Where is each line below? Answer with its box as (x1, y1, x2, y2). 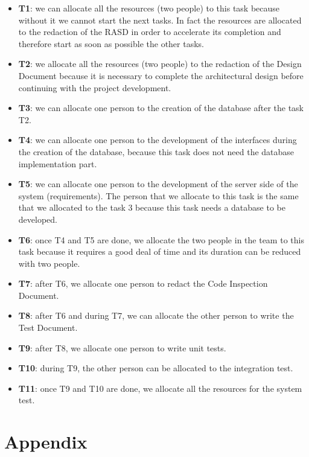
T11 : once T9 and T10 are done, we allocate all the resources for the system (18, 382, 302, 394)
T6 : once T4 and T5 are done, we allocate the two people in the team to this (18, 233, 304, 246)
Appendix (4, 429, 88, 454)
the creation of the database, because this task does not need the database (18, 145, 295, 158)
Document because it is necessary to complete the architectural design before (18, 69, 304, 81)
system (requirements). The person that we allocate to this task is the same (18, 189, 299, 202)
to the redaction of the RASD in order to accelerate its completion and (18, 25, 281, 38)
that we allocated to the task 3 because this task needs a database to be (18, 201, 285, 214)
